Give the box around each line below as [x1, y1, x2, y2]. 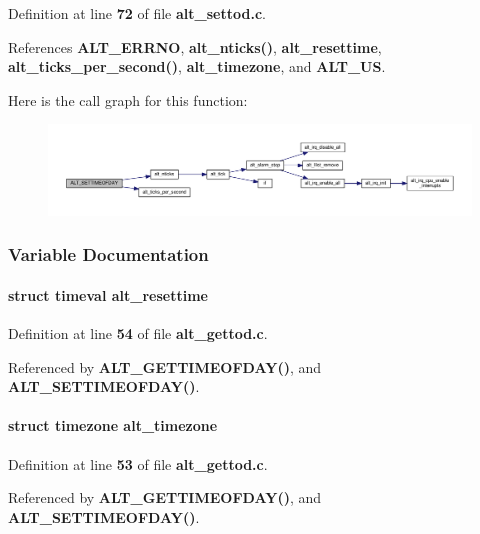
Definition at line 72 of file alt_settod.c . [8, 3, 266, 23]
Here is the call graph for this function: [8, 89, 248, 110]
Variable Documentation [8, 242, 209, 267]
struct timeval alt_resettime [8, 284, 208, 305]
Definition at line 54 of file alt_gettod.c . [8, 323, 268, 344]
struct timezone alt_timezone [8, 415, 218, 436]
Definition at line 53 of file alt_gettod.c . [8, 453, 268, 474]
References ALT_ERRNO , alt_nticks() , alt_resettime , [8, 36, 382, 57]
